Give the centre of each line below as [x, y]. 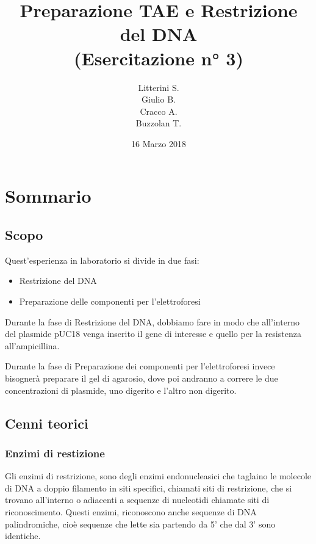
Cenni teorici [47, 423]
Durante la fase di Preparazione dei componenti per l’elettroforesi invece [140, 366]
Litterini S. [159, 87]
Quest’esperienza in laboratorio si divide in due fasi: [102, 260]
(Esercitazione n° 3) [159, 58]
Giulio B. [159, 99]
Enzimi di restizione [55, 453]
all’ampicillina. [32, 345]
